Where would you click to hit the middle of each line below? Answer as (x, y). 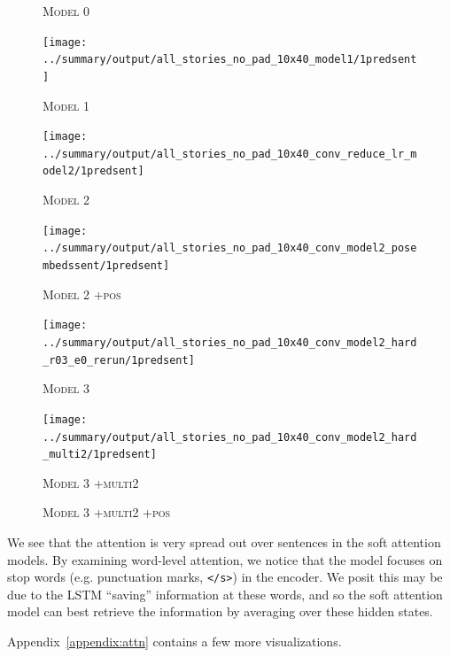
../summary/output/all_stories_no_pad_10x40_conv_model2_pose (230, 248)
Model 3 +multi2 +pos (107, 512)
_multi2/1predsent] (100, 455)
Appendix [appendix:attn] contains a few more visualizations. (175, 642)
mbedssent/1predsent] (106, 266)
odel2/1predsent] (93, 171)
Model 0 (66, 11)
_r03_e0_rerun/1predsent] (119, 360)
